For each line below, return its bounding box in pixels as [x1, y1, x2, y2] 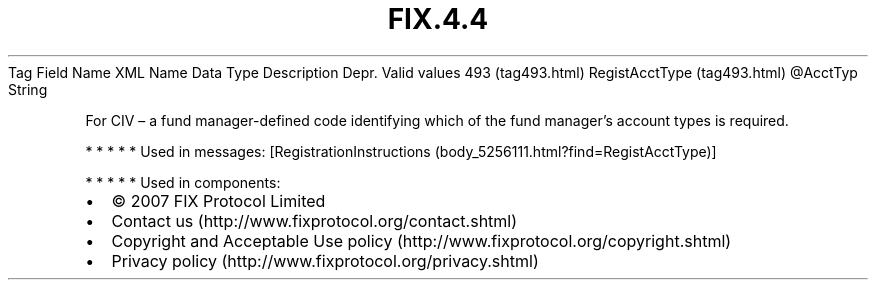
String [8, 80, 48, 98]
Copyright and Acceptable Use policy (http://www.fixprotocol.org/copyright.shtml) [111, 230, 732, 251]
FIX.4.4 [387, 2, 489, 36]
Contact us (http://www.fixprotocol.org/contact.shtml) [111, 210, 518, 231]
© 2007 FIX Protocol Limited [111, 190, 326, 211]
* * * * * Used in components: [85, 173, 281, 191]
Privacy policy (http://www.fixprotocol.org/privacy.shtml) [111, 250, 539, 271]
